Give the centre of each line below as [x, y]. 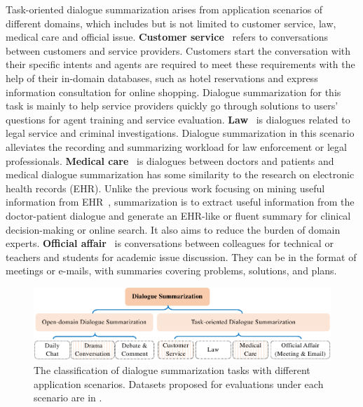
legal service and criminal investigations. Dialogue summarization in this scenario [180, 133]
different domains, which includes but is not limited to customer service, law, [171, 23]
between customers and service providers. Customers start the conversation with [178, 50]
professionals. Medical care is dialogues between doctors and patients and [170, 160]
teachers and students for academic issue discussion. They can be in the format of [181, 256]
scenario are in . [68, 398]
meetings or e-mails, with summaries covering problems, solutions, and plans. [171, 271]
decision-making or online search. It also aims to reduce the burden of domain [173, 229]
